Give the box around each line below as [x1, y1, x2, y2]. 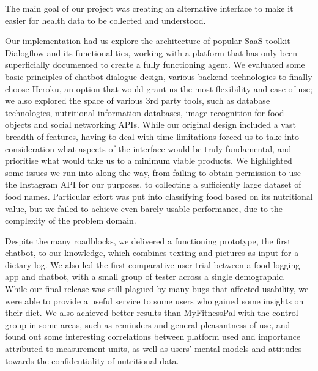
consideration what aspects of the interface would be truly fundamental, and [5, 142, 292, 155]
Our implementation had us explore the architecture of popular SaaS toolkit [5, 34, 290, 47]
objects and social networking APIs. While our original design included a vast [5, 118, 296, 131]
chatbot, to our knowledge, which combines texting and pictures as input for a [5, 246, 299, 259]
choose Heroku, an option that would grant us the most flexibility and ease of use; [5, 82, 312, 95]
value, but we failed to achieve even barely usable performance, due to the [5, 202, 283, 215]
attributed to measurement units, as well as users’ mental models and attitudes [5, 342, 302, 355]
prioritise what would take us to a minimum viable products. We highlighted [5, 154, 292, 167]
